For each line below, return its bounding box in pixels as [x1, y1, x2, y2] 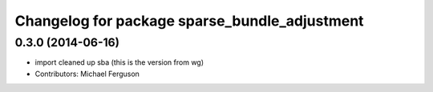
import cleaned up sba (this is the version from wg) [34, 58, 204, 67]
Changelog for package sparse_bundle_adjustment [14, 12, 364, 30]
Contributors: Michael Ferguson [34, 69, 140, 78]
